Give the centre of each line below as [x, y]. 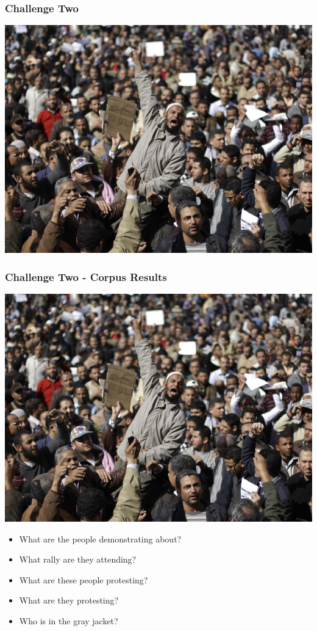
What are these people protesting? [84, 579]
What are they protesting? [69, 600]
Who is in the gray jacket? [69, 620]
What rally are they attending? [78, 559]
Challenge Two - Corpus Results [86, 276]
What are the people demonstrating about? [100, 538]
